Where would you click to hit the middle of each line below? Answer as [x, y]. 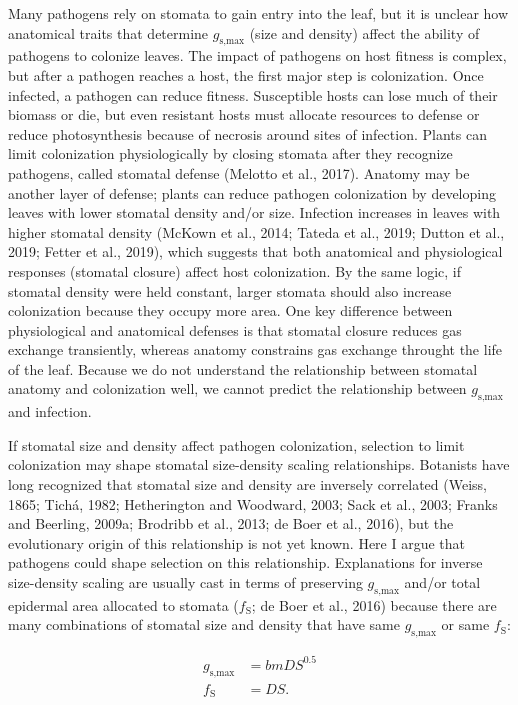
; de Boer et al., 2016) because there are [374, 604]
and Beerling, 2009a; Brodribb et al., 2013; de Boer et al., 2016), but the [231, 523]
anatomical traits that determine [108, 32]
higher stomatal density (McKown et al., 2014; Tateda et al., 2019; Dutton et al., [256, 231]
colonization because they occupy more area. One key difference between [230, 310]
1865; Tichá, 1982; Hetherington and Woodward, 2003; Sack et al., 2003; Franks [253, 503]
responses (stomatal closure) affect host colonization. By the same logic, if [235, 270]
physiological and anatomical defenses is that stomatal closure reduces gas [235, 329]
